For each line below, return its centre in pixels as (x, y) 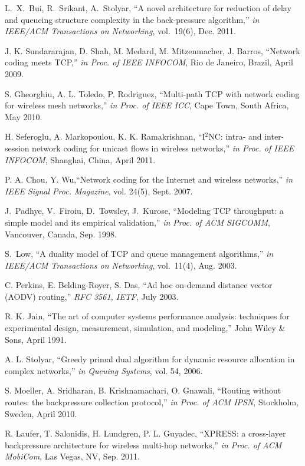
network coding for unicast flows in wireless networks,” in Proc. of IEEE (163, 148)
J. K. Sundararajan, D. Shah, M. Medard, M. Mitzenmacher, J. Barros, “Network (152, 50)
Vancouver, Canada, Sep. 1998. (61, 234)
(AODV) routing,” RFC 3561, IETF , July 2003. (92, 296)
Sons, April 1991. (36, 339)
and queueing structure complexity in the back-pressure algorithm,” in (132, 19)
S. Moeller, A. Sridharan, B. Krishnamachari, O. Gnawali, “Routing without (143, 390)
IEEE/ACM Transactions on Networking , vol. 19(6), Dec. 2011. (120, 31)
